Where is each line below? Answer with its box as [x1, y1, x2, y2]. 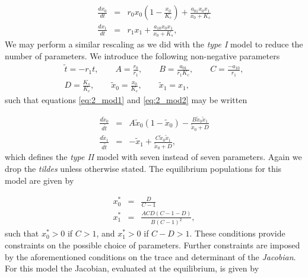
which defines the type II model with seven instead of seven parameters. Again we [5, 151, 302, 163]
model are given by [5, 174, 74, 186]
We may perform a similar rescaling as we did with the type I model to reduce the [5, 38, 303, 50]
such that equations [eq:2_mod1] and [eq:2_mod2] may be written [5, 93, 247, 106]
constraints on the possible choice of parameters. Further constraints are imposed [5, 238, 300, 251]
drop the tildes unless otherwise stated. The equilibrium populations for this [5, 162, 282, 175]
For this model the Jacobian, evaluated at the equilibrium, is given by [5, 262, 259, 274]
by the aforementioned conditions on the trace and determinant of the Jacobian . [5, 250, 296, 263]
